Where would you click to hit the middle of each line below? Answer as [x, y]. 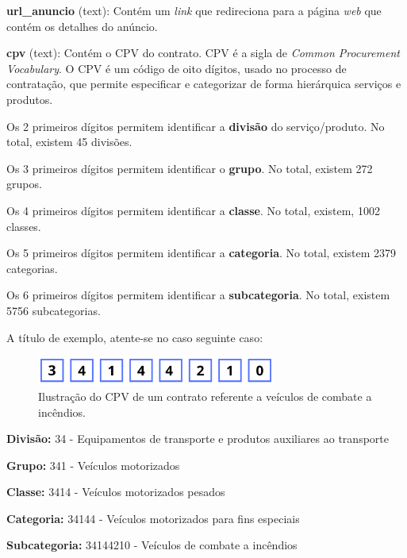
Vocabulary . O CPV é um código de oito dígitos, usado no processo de [177, 68]
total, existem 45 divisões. [69, 142]
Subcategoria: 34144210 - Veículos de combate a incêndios [152, 545]
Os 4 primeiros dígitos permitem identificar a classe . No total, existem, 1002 [193, 210]
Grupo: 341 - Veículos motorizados [93, 465]
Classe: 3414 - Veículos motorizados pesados [116, 492]
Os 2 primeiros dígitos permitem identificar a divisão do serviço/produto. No [196, 126]
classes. [24, 226]
